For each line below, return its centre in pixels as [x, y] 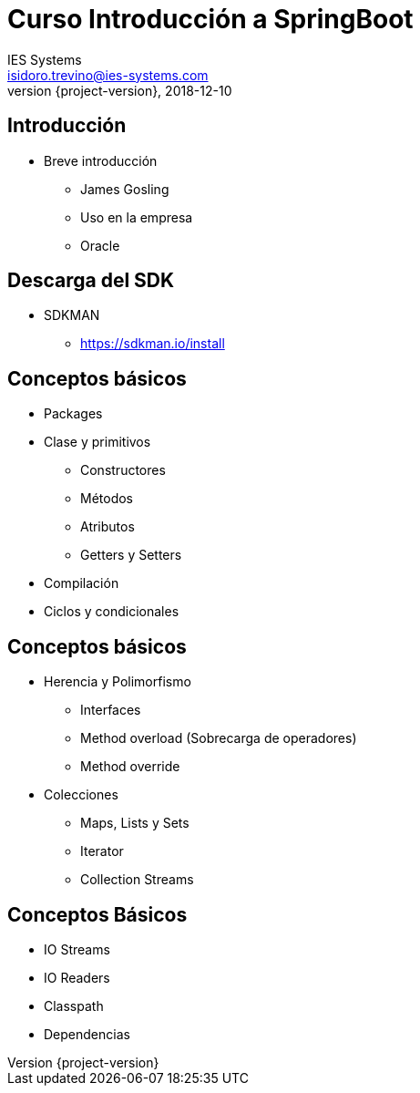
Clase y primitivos [97, 442]
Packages [73, 414]
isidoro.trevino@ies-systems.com [108, 75]
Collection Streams [137, 880]
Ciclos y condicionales [112, 612]
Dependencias [87, 1034]
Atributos [108, 527]
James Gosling [125, 189]
